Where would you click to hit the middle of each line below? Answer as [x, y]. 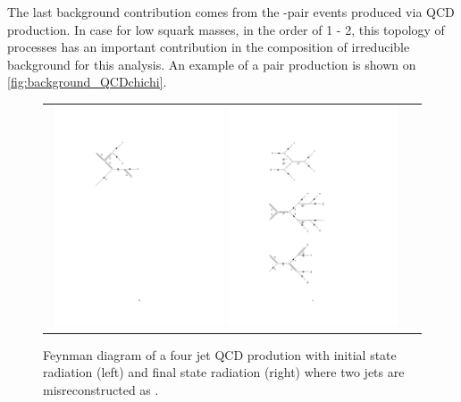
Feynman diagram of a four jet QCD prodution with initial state [220, 354]
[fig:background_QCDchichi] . [87, 82]
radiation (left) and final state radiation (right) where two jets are [224, 372]
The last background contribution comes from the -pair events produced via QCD [231, 12]
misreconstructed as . [101, 390]
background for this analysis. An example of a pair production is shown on [212, 64]
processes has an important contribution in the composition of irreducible [209, 47]
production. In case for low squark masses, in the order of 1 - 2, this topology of [226, 29]
